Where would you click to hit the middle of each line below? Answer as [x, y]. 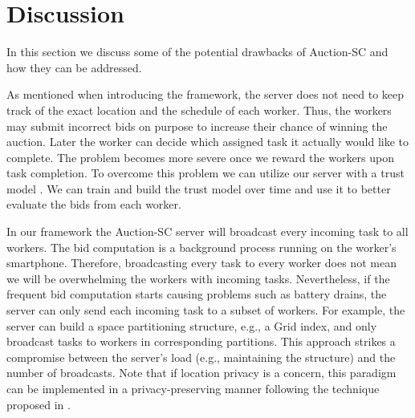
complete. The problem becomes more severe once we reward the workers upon [201, 157]
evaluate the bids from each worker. [94, 204]
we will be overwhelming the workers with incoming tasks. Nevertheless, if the [198, 278]
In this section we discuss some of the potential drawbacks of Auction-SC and [197, 52]
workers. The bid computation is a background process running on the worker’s [201, 247]
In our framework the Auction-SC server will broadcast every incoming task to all [207, 231]
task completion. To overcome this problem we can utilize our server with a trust [205, 173]
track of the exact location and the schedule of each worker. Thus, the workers [199, 110]
